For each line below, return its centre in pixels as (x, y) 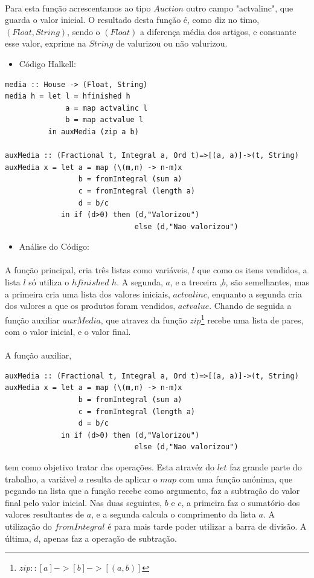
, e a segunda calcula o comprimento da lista (174, 514)
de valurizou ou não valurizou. (172, 43)
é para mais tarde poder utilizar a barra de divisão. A (207, 526)
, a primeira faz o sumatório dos (241, 502)
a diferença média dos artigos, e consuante (218, 31)
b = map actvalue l (104, 120)
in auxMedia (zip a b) (93, 132)
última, (18, 538)
